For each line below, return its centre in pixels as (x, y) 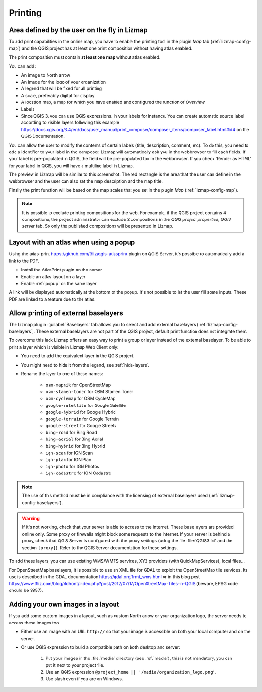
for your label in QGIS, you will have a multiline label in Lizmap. (72, 166)
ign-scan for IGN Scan (69, 453)
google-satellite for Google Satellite (86, 405)
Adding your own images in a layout (64, 604)
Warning (31, 518)
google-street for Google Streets (81, 425)
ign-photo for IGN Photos (72, 467)
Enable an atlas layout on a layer (53, 276)
